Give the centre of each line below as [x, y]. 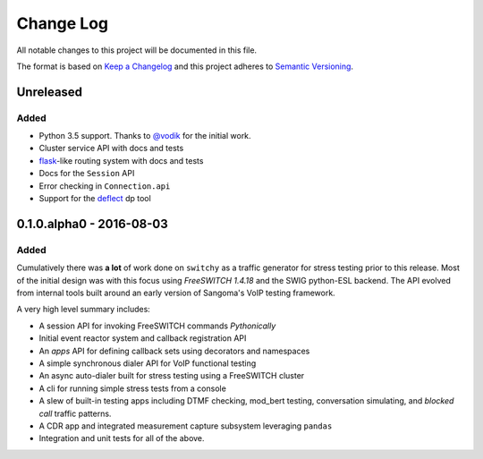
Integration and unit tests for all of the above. [122, 438]
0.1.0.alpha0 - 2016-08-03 [93, 224]
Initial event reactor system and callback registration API [143, 338]
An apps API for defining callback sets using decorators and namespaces [174, 351]
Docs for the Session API [87, 174]
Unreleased [50, 92]
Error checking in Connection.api [105, 186]
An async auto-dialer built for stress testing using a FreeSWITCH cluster [172, 376]
